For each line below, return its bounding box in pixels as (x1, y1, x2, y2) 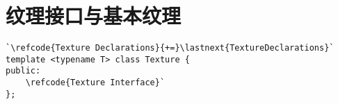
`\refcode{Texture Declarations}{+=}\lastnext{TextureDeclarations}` (6, 43, 335, 53)
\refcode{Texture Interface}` (25, 78, 166, 88)
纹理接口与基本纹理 (6, 1, 182, 30)
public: (6, 66, 41, 76)
